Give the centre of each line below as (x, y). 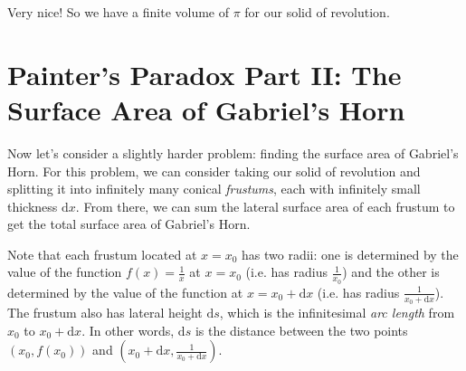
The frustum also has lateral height (105, 312)
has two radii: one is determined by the (350, 254)
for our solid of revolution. (317, 12)
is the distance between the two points (301, 330)
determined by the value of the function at (125, 292)
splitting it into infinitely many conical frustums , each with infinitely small (214, 189)
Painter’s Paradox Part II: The (204, 74)
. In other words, (128, 330)
